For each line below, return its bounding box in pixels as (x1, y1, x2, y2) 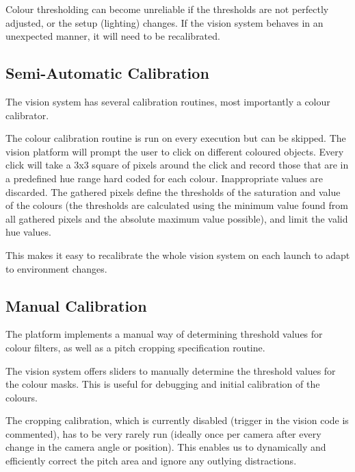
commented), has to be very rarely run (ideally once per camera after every (5, 426, 321, 440)
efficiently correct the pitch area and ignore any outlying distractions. (5, 454, 297, 468)
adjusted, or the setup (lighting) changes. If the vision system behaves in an (5, 15, 324, 29)
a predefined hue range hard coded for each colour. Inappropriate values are (5, 171, 323, 185)
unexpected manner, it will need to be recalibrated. (5, 29, 220, 43)
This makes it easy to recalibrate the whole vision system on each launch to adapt (5, 247, 350, 262)
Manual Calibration (5, 295, 147, 316)
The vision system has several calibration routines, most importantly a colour (5, 94, 330, 108)
